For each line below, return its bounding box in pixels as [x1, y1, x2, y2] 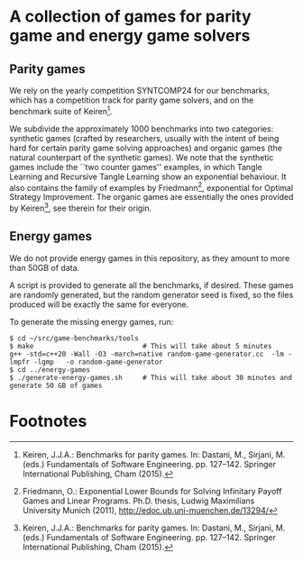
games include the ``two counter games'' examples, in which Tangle [9, 161, 263, 172]
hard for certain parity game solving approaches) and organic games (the [9, 142, 282, 153]
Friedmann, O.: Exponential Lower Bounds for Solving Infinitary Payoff [22, 485, 282, 496]
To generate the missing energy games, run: [9, 316, 174, 327]
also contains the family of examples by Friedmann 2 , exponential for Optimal [9, 180, 294, 193]
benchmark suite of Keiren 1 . [9, 104, 113, 116]
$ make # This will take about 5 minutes [9, 341, 272, 350]
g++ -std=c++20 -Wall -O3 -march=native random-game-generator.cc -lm [9, 349, 284, 358]
